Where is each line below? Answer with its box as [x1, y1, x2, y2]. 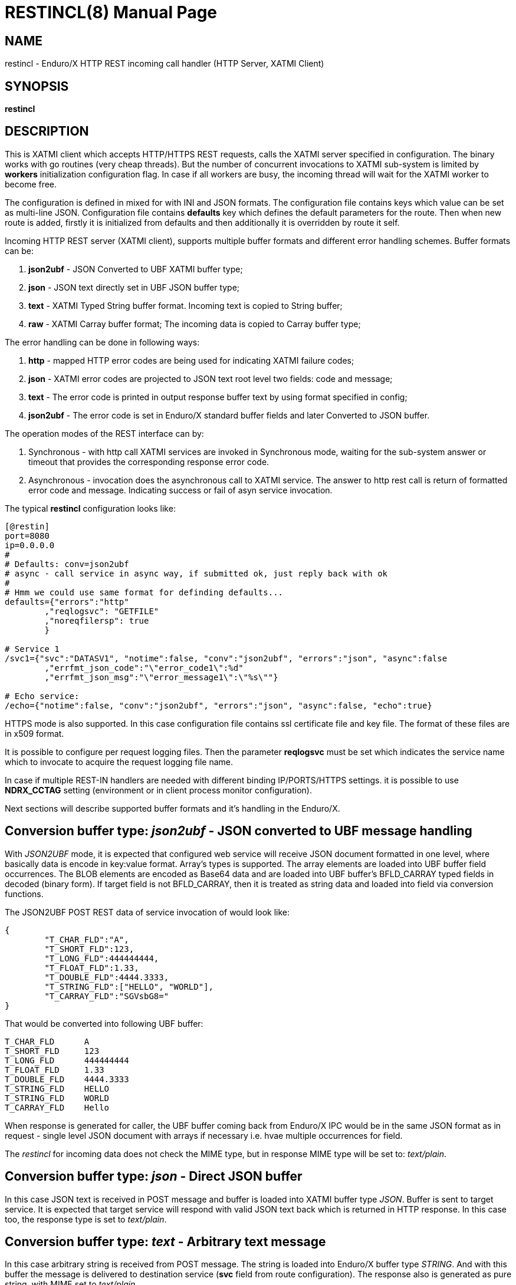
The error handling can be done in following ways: [5, 337, 200, 347]
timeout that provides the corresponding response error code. [28, 456, 269, 467]
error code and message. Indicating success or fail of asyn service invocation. [28, 485, 333, 495]
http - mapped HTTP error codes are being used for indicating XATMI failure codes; [28, 355, 354, 365]
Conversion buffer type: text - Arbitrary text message [5, 1234, 326, 1249]
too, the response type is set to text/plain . [5, 1214, 167, 1224]
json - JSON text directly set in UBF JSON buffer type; [28, 282, 240, 292]
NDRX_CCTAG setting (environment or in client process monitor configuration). [5, 785, 312, 795]
